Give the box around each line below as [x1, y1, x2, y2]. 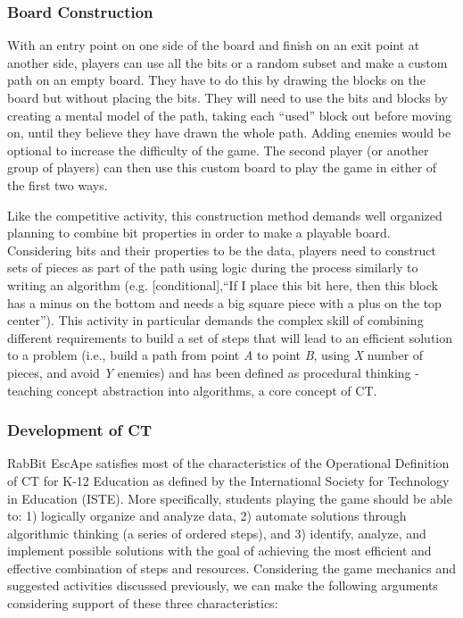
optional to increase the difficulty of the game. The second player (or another [7, 140, 429, 159]
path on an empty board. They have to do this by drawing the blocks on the [7, 71, 426, 89]
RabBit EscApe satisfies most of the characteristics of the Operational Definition [7, 454, 450, 472]
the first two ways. [7, 175, 108, 194]
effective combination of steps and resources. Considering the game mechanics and [7, 558, 456, 577]
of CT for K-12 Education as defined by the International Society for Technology [7, 471, 450, 489]
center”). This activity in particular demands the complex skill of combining [7, 311, 424, 330]
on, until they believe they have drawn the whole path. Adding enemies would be [7, 123, 451, 142]
